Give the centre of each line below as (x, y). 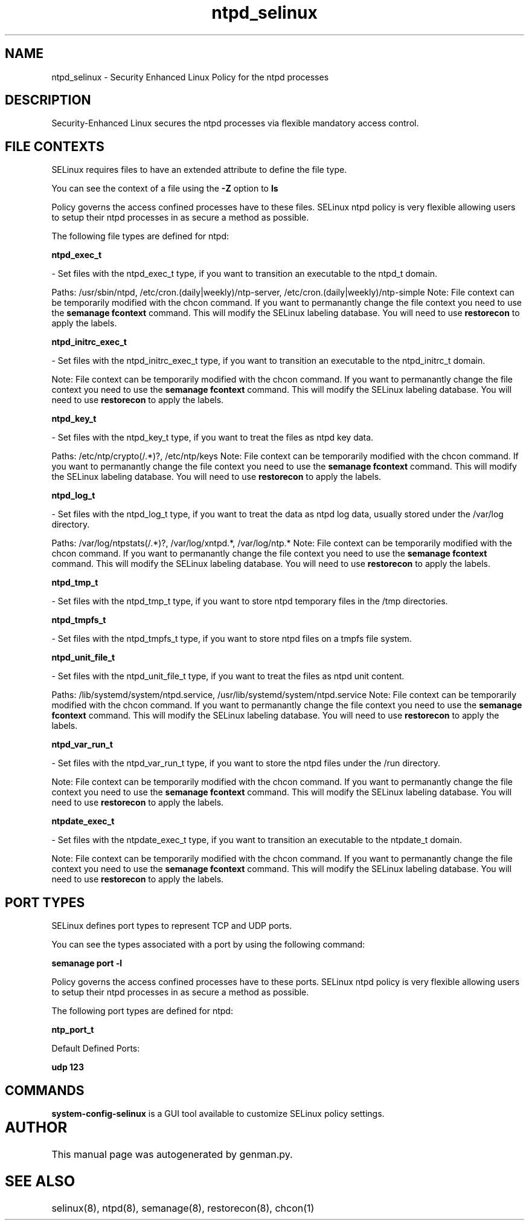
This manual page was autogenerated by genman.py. (172, 1154)
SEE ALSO (40, 1181)
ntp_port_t (73, 1030)
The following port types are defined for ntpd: (142, 1011)
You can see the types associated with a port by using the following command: (208, 945)
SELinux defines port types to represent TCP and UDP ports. (172, 926)
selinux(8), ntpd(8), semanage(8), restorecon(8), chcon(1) (183, 1208)
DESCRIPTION (48, 100)
